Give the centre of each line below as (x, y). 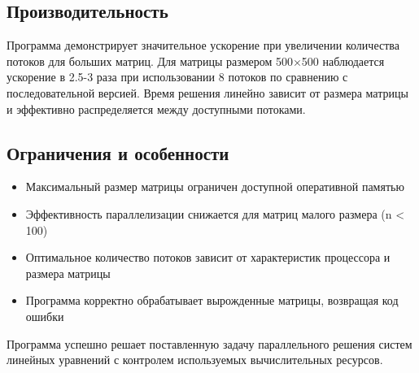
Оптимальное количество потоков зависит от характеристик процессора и (208, 257)
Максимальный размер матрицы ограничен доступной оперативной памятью (215, 186)
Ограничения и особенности (118, 152)
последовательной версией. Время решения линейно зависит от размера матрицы (207, 92)
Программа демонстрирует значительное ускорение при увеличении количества (203, 45)
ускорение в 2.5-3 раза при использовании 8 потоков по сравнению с (177, 77)
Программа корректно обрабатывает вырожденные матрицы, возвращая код (212, 300)
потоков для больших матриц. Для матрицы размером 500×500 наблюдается (196, 61)
